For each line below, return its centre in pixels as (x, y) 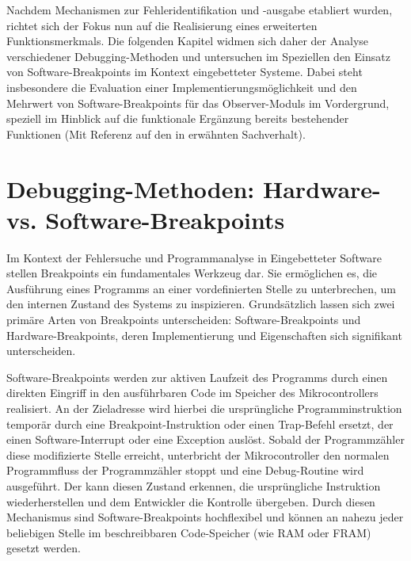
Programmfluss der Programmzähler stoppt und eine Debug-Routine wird (185, 470)
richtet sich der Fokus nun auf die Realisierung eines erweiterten (162, 25)
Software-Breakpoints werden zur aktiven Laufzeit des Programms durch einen (197, 377)
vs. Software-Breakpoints (146, 219)
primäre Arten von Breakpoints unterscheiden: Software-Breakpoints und (184, 320)
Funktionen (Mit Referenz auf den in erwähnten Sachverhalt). (156, 134)
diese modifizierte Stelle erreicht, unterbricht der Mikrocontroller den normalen (198, 454)
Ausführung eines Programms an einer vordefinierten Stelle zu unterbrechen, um (201, 288)
